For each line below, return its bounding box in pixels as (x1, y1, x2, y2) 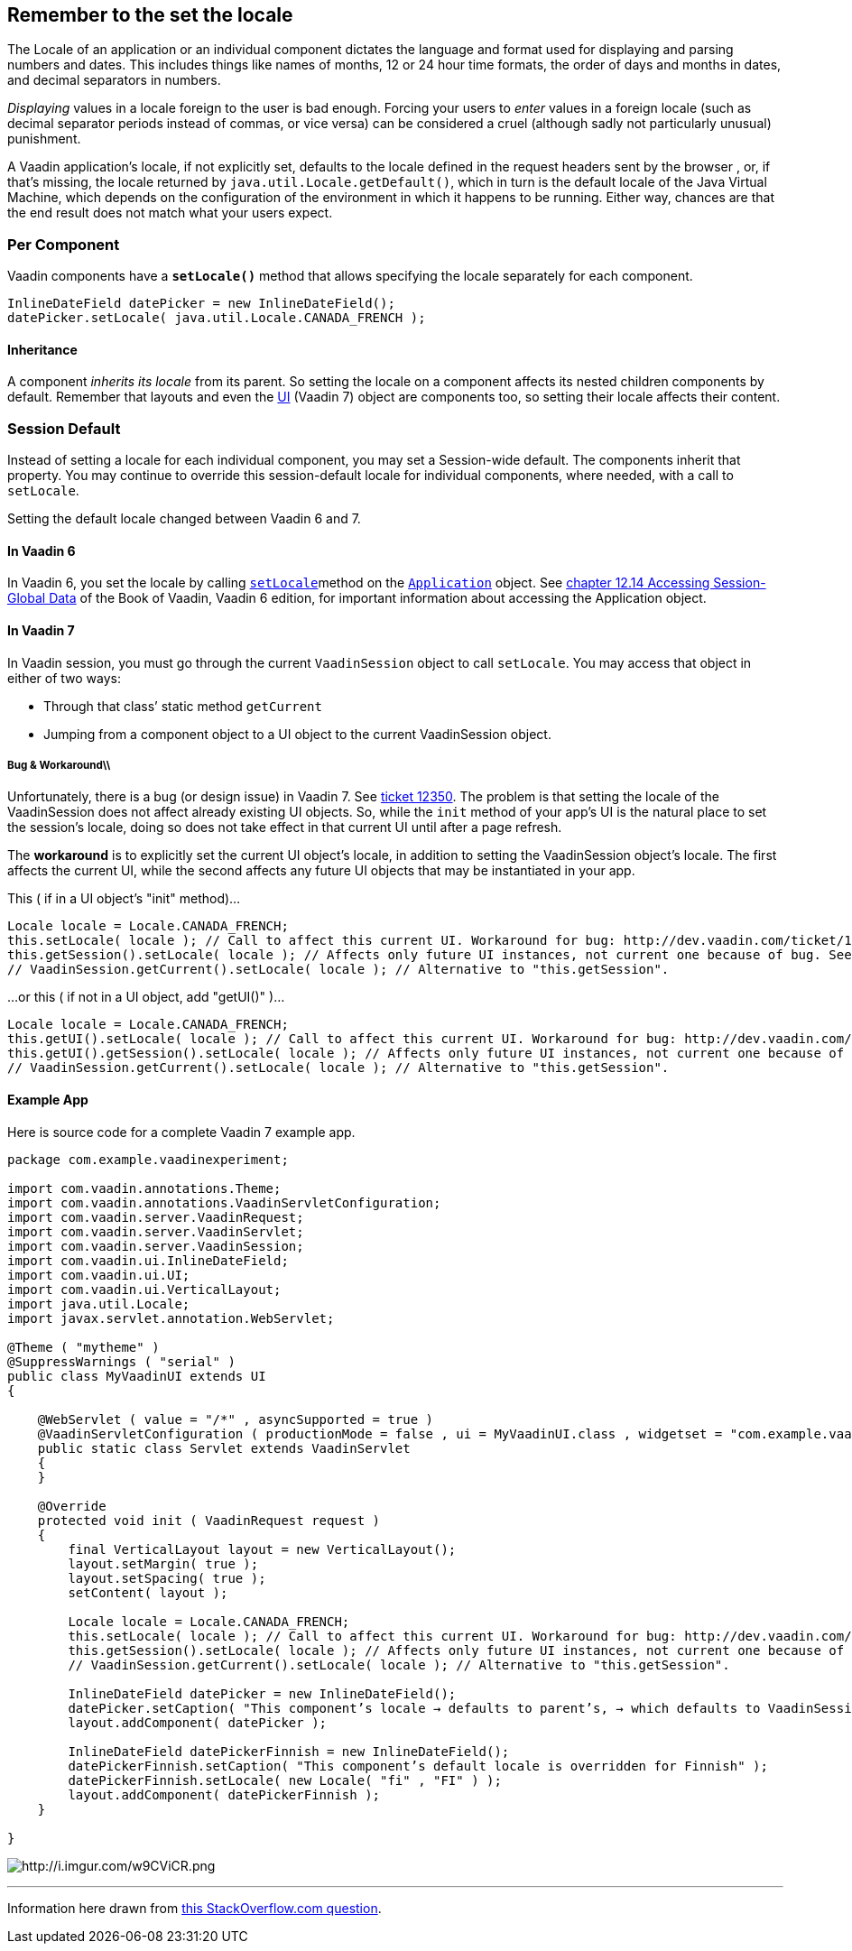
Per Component (7, 235, 120, 254)
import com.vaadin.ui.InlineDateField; (7, 1253, 289, 1268)
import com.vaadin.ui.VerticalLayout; (7, 1281, 282, 1297)
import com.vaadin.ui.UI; (7, 1267, 190, 1282)
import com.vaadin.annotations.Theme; (7, 1180, 282, 1196)
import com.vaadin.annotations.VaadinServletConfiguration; (7, 1195, 441, 1210)
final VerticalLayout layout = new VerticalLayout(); (68, 1541, 457, 1557)
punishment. (7, 131, 81, 147)
